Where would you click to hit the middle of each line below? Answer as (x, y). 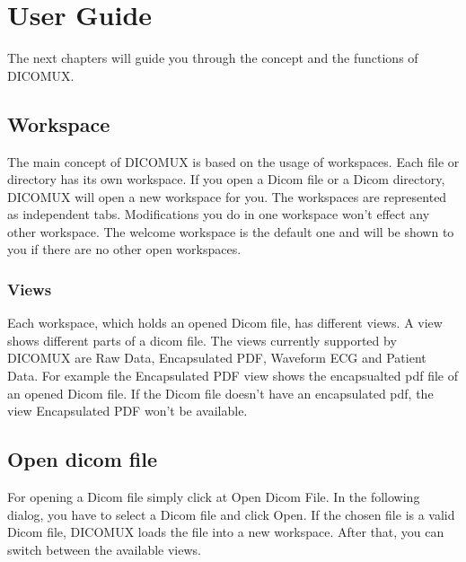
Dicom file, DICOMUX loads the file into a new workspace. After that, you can (226, 532)
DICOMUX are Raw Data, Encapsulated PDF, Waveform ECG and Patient (217, 358)
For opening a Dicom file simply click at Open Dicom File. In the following (214, 497)
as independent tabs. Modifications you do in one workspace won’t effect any (219, 214)
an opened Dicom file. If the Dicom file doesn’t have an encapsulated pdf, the (220, 393)
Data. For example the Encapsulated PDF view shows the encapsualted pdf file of (233, 376)
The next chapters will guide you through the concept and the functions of (213, 58)
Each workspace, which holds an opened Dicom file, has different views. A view (225, 323)
